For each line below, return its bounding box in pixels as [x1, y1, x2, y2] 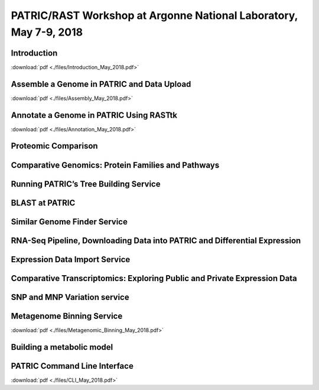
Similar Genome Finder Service [11, 217, 128, 227]
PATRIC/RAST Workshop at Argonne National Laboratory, [11, 9, 298, 22]
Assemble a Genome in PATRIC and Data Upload [11, 79, 191, 89]
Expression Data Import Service [11, 254, 131, 265]
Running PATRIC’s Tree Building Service [11, 179, 161, 189]
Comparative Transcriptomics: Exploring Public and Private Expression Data [11, 273, 298, 283]
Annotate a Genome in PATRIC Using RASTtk [11, 110, 178, 120]
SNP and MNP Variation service [11, 292, 129, 302]
